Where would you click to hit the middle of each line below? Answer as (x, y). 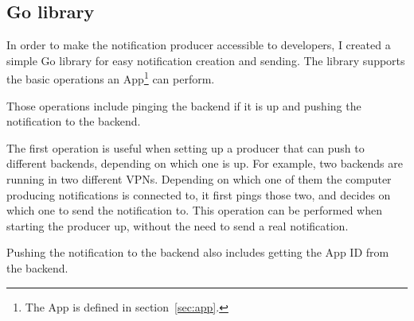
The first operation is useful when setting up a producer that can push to (186, 147)
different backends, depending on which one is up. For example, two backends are (205, 163)
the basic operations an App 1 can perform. (111, 78)
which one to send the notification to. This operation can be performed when (195, 210)
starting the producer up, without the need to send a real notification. (178, 225)
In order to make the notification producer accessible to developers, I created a (199, 45)
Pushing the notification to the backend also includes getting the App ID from (198, 252)
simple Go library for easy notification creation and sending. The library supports (206, 60)
